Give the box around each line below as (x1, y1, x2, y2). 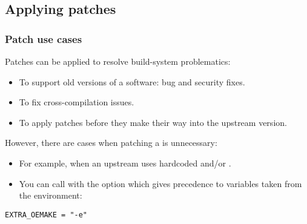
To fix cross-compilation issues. (19, 96, 134, 108)
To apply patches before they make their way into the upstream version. (19, 116, 287, 128)
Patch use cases (5, 31, 82, 46)
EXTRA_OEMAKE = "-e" (5, 210, 88, 219)
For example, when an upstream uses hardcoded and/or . (19, 156, 231, 169)
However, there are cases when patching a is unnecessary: (5, 136, 217, 149)
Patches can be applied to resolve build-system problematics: (5, 55, 231, 67)
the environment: (19, 189, 82, 202)
